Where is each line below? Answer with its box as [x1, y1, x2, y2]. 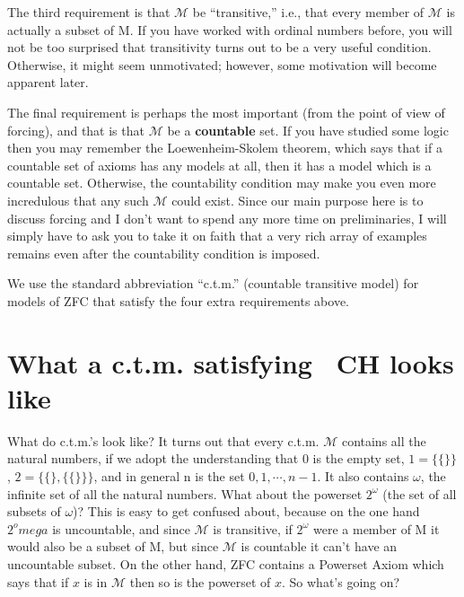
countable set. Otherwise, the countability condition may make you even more [7, 173, 436, 192]
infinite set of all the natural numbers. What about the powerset [7, 484, 363, 503]
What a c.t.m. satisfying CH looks [7, 344, 454, 381]
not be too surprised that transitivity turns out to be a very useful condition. [7, 38, 432, 57]
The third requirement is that [7, 3, 171, 21]
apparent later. [7, 73, 89, 92]
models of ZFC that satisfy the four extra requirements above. [7, 291, 349, 310]
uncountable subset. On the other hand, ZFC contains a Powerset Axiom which [7, 554, 444, 573]
